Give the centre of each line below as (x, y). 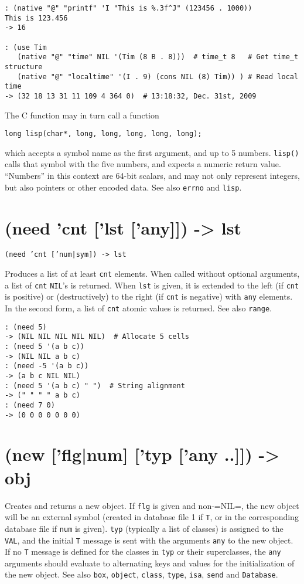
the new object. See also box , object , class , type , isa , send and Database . (141, 574)
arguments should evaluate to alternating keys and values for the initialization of (150, 563)
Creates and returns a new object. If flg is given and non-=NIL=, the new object (152, 505)
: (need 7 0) (30, 405)
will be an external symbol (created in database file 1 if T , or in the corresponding (152, 517)
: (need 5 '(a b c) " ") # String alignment (95, 386)
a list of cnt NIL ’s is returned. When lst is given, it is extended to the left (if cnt (152, 285)
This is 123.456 (36, 18)
